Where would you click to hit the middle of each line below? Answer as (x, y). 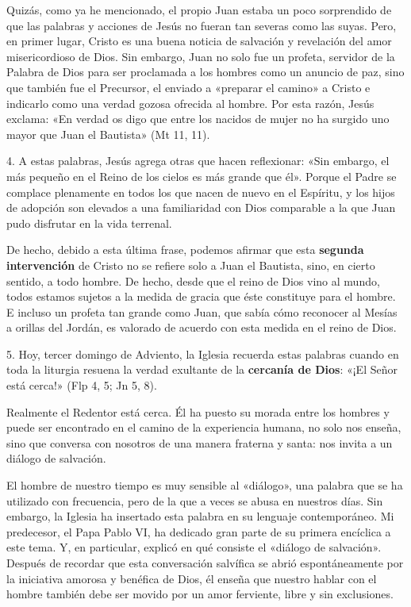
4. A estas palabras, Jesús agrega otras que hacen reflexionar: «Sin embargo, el (198, 161)
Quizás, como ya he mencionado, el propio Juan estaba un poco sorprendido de (199, 10)
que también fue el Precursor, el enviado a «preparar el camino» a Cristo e (188, 87)
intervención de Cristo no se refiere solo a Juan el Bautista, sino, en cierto (191, 265)
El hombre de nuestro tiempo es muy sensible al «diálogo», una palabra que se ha (205, 485)
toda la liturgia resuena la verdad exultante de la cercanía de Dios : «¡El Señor (202, 369)
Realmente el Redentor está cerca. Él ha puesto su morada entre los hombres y (198, 411)
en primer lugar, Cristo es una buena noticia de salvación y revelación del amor (199, 41)
